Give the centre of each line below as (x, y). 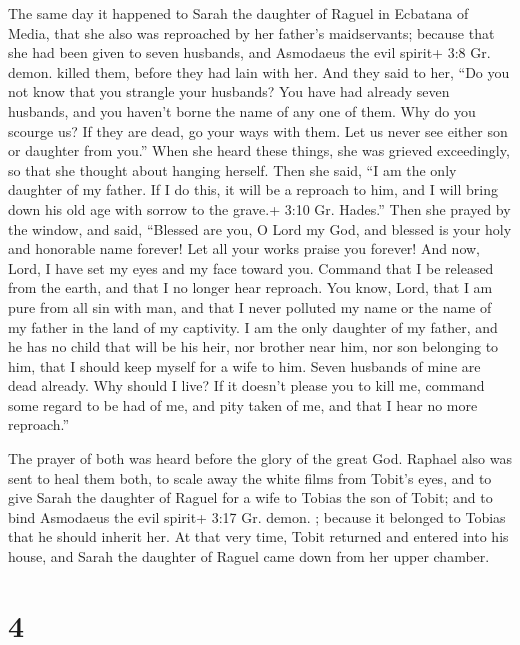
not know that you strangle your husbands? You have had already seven (229, 91)
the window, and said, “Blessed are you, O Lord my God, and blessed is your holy (260, 228)
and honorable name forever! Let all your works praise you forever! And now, (244, 248)
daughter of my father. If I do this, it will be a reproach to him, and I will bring (253, 189)
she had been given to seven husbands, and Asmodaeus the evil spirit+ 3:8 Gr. (249, 52)
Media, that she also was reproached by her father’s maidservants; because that (251, 32)
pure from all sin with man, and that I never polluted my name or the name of (250, 306)
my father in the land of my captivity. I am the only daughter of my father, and (253, 326)
